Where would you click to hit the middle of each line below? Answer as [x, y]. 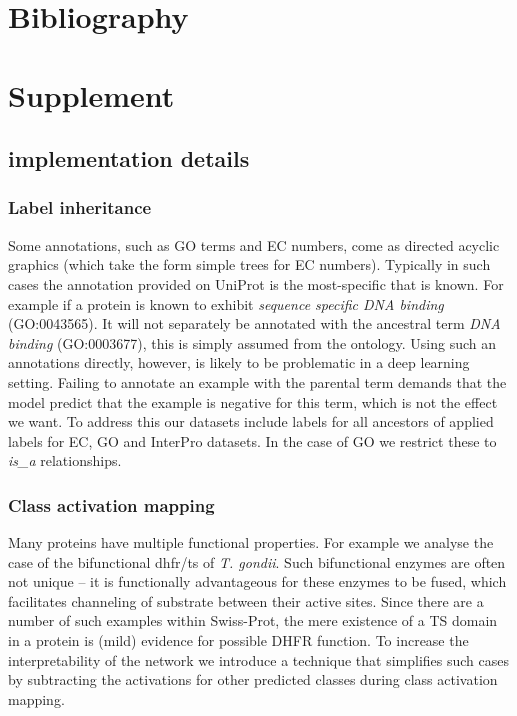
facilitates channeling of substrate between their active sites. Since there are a [246, 600]
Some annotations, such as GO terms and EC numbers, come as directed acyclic [254, 244]
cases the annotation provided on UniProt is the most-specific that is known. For [256, 283]
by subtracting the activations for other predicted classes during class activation [253, 679]
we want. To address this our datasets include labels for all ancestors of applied [251, 421]
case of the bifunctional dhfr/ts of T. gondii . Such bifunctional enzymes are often [257, 561]
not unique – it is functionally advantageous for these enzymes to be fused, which [257, 581]
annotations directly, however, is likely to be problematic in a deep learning [239, 362]
